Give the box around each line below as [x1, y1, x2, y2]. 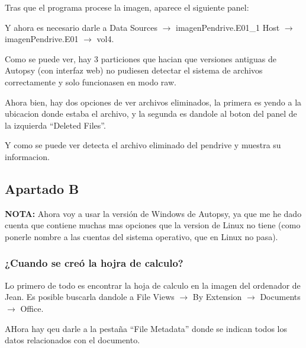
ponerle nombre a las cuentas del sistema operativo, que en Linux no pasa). [5, 230, 278, 242]
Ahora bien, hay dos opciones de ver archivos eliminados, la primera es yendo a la [5, 95, 302, 108]
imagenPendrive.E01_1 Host [176, 21, 280, 33]
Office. [20, 302, 44, 314]
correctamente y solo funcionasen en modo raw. [5, 75, 176, 88]
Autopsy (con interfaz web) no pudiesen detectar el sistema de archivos [5, 64, 263, 76]
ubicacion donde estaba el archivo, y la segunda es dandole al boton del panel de [5, 107, 297, 120]
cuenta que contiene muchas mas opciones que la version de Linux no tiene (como [5, 219, 301, 231]
